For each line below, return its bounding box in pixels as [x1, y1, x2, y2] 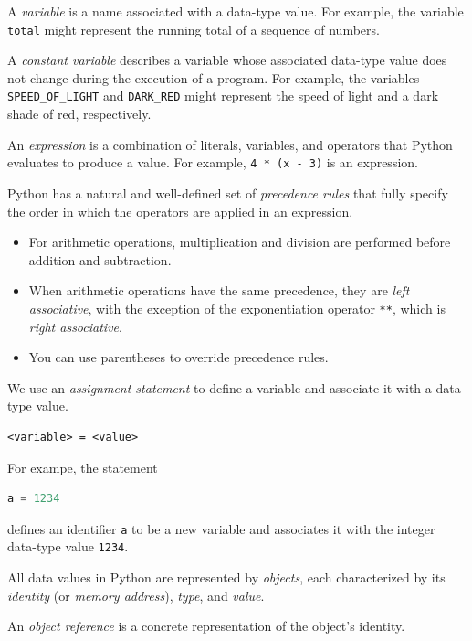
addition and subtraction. [28, 250, 172, 269]
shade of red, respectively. [7, 104, 152, 123]
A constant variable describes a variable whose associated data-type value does [7, 50, 447, 69]
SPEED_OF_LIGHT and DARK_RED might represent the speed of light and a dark [7, 86, 439, 105]
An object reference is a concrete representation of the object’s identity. [7, 616, 405, 636]
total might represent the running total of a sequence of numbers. [7, 19, 380, 38]
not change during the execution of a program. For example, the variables [7, 68, 420, 87]
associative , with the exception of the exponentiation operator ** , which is [28, 298, 446, 317]
